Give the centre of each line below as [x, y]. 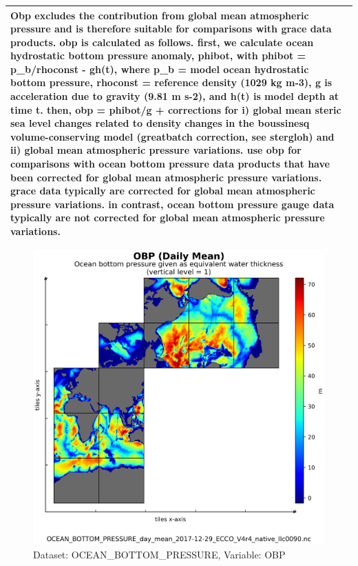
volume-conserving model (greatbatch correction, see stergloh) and [172, 136]
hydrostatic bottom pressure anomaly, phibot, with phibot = [158, 55]
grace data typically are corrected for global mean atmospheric [163, 191]
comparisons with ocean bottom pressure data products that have [170, 164]
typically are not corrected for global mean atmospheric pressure [168, 218]
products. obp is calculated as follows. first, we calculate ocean [162, 42]
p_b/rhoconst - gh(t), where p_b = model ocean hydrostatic [160, 69]
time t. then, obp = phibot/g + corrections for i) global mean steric [176, 109]
